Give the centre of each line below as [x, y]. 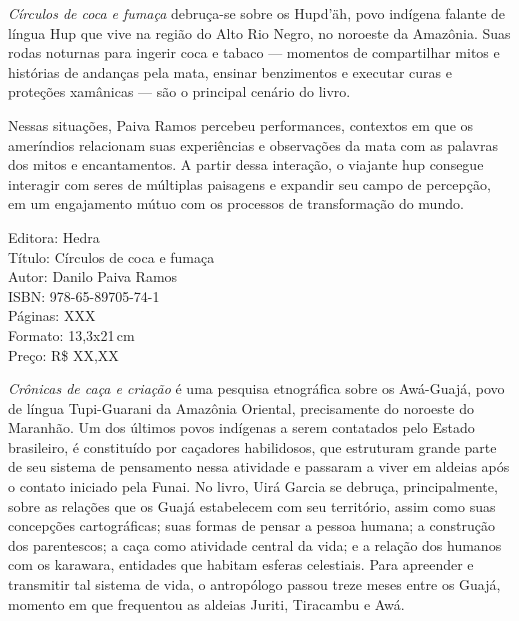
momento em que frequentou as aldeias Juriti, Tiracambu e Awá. [206, 603]
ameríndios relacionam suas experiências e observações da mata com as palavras [253, 144]
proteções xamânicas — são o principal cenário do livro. [179, 91]
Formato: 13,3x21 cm [71, 334]
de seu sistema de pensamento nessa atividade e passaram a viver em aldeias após [259, 466]
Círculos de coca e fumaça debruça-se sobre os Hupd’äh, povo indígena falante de [257, 13]
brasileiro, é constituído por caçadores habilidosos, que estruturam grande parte [252, 446]
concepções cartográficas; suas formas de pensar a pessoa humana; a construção [251, 525]
